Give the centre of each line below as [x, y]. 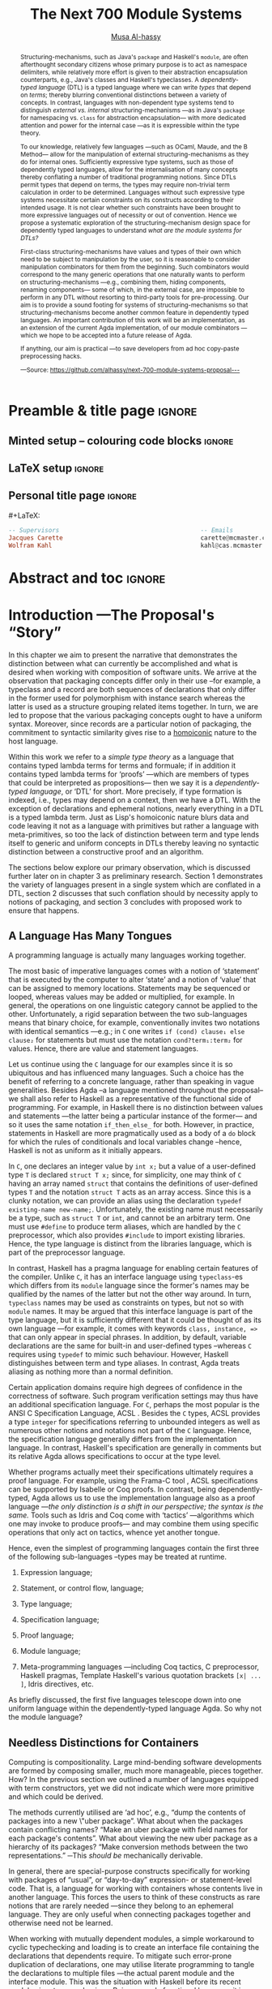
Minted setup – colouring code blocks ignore [121, 440]
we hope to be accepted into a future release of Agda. [116, 335]
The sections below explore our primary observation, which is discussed [130, 867]
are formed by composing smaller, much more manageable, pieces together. [136, 1771]
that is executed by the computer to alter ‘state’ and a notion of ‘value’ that [132, 979]
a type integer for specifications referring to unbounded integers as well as [134, 1422]
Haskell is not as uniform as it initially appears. [86, 1151]
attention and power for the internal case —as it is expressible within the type [130, 125]
